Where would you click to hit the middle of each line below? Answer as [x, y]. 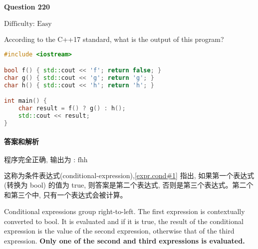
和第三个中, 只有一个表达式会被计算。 [66, 194]
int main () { [25, 101]
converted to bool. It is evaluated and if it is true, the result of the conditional [124, 221]
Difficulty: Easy [28, 24]
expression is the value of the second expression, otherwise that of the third [119, 231]
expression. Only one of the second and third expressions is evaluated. [125, 241]
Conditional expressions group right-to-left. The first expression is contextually [125, 211]
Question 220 [27, 6]
